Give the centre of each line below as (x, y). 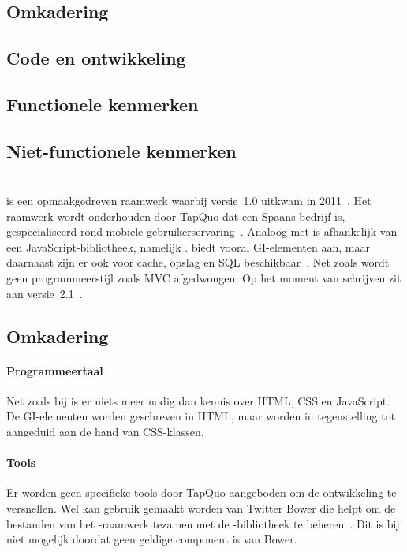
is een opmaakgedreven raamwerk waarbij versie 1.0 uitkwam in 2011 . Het (189, 201)
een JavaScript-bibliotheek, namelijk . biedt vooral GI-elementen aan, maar (188, 246)
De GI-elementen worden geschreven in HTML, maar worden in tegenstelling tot (201, 416)
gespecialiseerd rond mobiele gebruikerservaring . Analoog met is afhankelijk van (202, 231)
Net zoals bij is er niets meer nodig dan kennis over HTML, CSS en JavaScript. (198, 400)
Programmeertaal (55, 370)
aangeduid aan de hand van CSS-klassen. (105, 432)
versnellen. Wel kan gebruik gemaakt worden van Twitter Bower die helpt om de (201, 508)
